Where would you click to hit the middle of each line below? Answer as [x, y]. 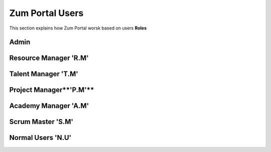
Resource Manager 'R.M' [49, 58]
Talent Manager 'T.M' [44, 74]
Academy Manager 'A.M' [49, 106]
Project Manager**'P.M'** [52, 90]
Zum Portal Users [46, 13]
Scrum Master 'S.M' [41, 122]
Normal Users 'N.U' [40, 138]
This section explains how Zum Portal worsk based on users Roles [78, 28]
